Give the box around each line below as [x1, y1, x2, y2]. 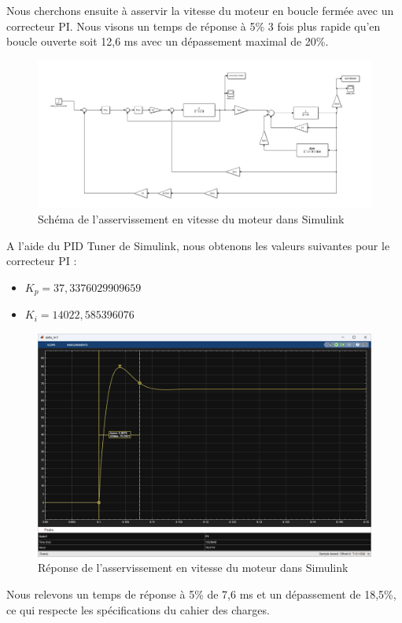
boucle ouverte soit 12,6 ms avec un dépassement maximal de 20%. [6, 33, 329, 50]
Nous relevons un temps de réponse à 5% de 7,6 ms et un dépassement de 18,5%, [6, 586, 396, 602]
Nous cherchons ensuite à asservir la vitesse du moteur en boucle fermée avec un [6, 2, 394, 18]
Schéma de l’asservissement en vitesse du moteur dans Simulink [38, 210, 345, 227]
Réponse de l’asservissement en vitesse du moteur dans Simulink [38, 559, 349, 576]
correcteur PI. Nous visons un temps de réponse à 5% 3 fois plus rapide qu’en [6, 17, 381, 34]
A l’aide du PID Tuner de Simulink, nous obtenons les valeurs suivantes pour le [6, 237, 390, 253]
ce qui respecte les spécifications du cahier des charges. [6, 601, 270, 617]
